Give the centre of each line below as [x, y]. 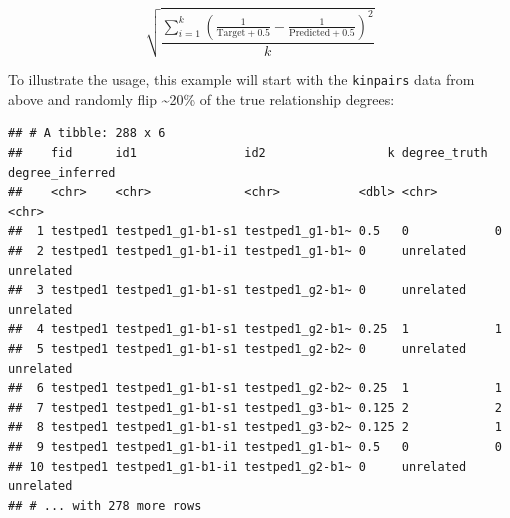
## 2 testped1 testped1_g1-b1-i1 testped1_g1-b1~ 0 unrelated [237, 251]
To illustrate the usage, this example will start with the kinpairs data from [241, 79]
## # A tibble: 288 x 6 [87, 133]
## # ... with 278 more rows [105, 505]
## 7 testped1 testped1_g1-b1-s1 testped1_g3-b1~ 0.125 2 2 [255, 407]
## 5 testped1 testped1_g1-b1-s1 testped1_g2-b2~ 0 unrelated [237, 348]
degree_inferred [62, 172]
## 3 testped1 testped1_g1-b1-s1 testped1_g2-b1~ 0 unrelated [237, 290]
